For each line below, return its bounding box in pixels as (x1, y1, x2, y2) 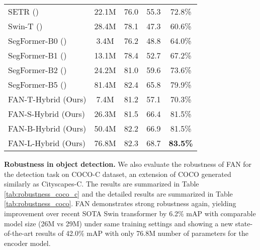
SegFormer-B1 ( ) (8, 49, 67, 61)
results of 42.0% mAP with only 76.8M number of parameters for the (35, 228, 248, 238)
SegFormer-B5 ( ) (8, 79, 67, 90)
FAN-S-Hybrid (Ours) (8, 108, 85, 119)
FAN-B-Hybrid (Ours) (8, 122, 86, 134)
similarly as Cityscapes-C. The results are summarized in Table (4, 178, 199, 189)
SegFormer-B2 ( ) (8, 64, 67, 76)
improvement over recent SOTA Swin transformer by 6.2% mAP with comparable (4, 208, 256, 218)
